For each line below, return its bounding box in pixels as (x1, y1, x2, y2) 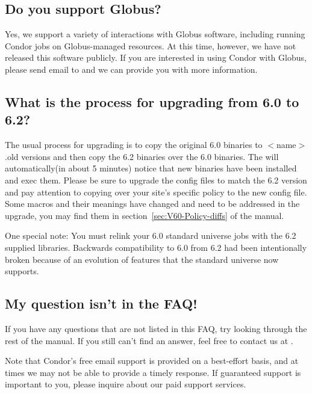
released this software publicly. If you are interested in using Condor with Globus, (5, 51, 307, 64)
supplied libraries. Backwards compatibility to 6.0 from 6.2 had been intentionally (5, 241, 307, 253)
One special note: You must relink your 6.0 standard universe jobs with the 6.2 (5, 229, 296, 242)
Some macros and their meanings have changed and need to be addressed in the (5, 197, 300, 210)
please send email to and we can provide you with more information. (5, 63, 258, 75)
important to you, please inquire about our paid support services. (5, 378, 246, 390)
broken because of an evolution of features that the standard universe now (5, 253, 279, 265)
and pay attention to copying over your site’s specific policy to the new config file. (5, 185, 307, 198)
